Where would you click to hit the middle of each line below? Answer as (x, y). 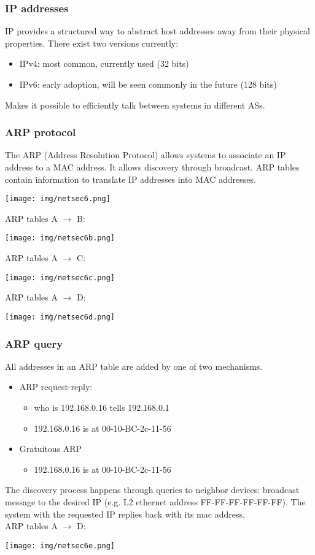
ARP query (34, 343)
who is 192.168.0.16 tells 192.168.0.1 (102, 407)
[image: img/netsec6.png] (58, 199)
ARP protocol (41, 132)
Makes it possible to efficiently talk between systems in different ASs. (135, 105)
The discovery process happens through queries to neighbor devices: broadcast (152, 490)
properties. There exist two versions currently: (92, 43)
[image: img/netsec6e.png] (60, 545)
